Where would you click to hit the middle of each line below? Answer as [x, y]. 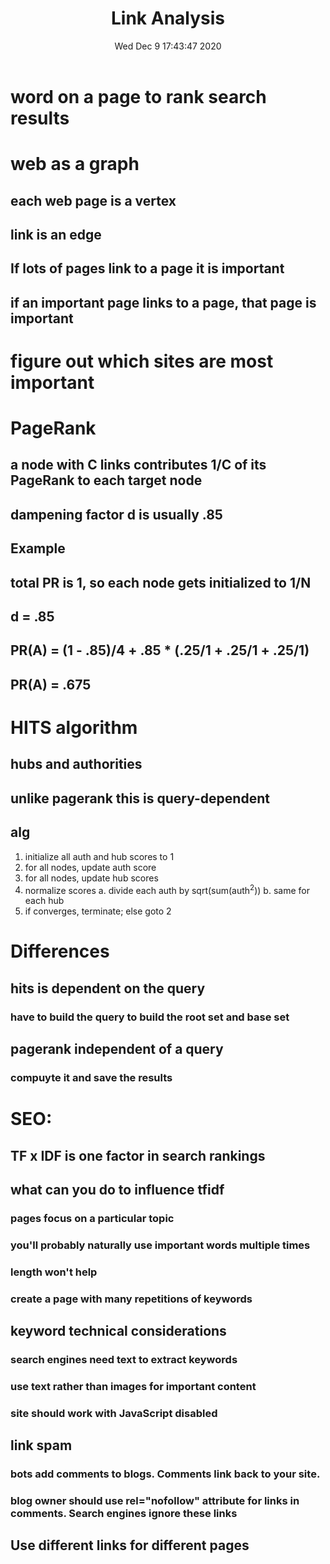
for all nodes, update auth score [90, 867]
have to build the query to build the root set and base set [150, 1017]
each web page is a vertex [93, 200]
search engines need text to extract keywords [124, 1360]
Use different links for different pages [130, 1545]
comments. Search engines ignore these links [124, 1514]
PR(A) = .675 [51, 684]
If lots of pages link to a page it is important [147, 268]
